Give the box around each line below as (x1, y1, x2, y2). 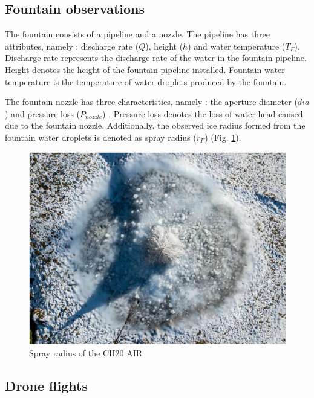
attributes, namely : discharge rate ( (5, 39, 139, 52)
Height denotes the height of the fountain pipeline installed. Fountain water (5, 63, 285, 75)
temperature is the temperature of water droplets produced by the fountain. (5, 75, 287, 88)
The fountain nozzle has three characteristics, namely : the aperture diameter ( (5, 95, 298, 108)
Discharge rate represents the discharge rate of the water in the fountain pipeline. (5, 51, 307, 64)
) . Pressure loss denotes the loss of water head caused (102, 107, 303, 120)
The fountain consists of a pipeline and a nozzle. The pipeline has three (5, 28, 270, 40)
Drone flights (5, 376, 88, 394)
